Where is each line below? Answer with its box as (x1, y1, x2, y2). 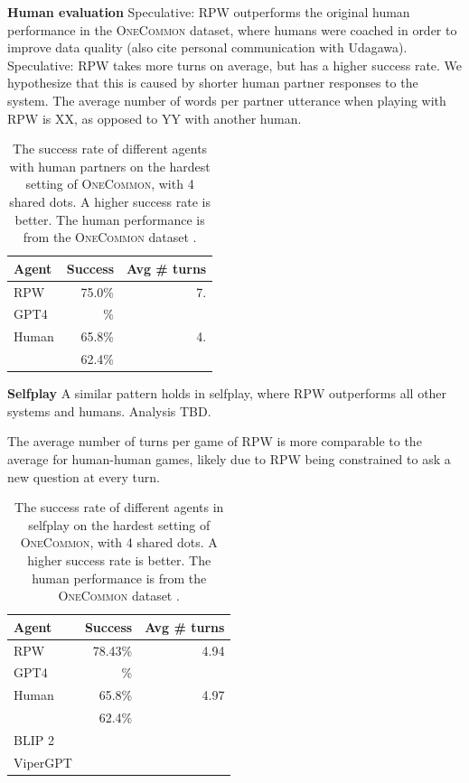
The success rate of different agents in (14, 498, 224, 517)
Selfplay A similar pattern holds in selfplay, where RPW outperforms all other (7, 384, 447, 403)
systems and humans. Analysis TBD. (7, 401, 211, 420)
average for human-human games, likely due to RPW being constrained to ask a (7, 449, 451, 468)
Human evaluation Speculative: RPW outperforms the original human (7, 3, 410, 21)
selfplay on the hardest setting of (28, 515, 211, 534)
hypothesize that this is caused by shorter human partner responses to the (7, 73, 418, 92)
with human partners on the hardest (9, 156, 211, 175)
